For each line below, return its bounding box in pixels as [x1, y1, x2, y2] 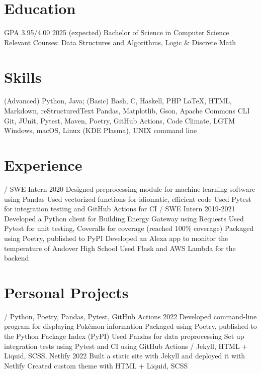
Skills [4, 66, 42, 87]
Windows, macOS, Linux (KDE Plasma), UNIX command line [4, 125, 197, 136]
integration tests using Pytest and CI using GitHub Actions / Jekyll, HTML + [4, 340, 248, 351]
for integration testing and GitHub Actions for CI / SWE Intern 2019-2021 [4, 203, 235, 214]
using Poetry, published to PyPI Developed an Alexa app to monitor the [4, 232, 228, 243]
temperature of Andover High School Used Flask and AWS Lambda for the [4, 242, 236, 253]
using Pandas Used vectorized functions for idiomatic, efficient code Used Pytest [4, 193, 251, 204]
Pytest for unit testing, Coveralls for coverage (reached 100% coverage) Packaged [4, 223, 254, 233]
